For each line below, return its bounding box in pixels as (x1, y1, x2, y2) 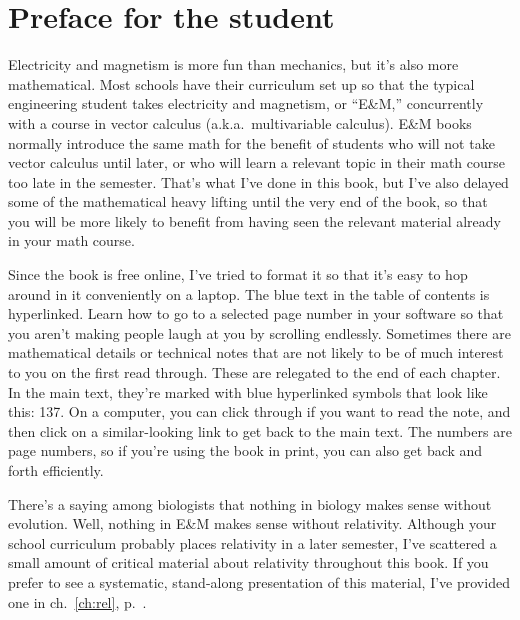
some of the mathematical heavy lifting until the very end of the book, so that (8, 191, 488, 212)
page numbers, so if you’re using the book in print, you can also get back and (8, 440, 483, 461)
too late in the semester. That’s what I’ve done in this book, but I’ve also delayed (8, 171, 509, 192)
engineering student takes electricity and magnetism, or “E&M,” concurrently (8, 93, 484, 114)
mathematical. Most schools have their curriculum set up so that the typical (8, 73, 475, 94)
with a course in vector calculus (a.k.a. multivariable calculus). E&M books (8, 112, 472, 133)
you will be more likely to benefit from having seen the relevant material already (8, 210, 501, 231)
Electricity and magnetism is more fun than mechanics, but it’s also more (8, 54, 459, 75)
